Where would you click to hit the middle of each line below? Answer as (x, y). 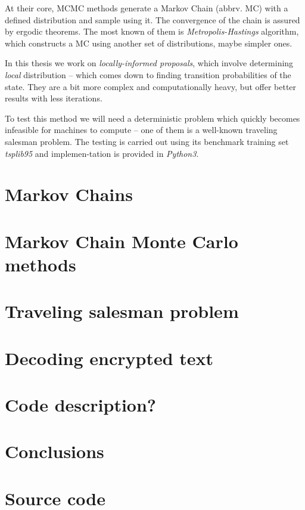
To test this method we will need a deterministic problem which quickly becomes (152, 118)
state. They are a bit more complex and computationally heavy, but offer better (151, 86)
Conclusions (55, 451)
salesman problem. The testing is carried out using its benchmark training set (147, 141)
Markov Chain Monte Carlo (122, 241)
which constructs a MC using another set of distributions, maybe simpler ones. (149, 43)
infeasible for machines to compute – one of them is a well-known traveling (141, 130)
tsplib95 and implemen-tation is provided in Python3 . (102, 153)
